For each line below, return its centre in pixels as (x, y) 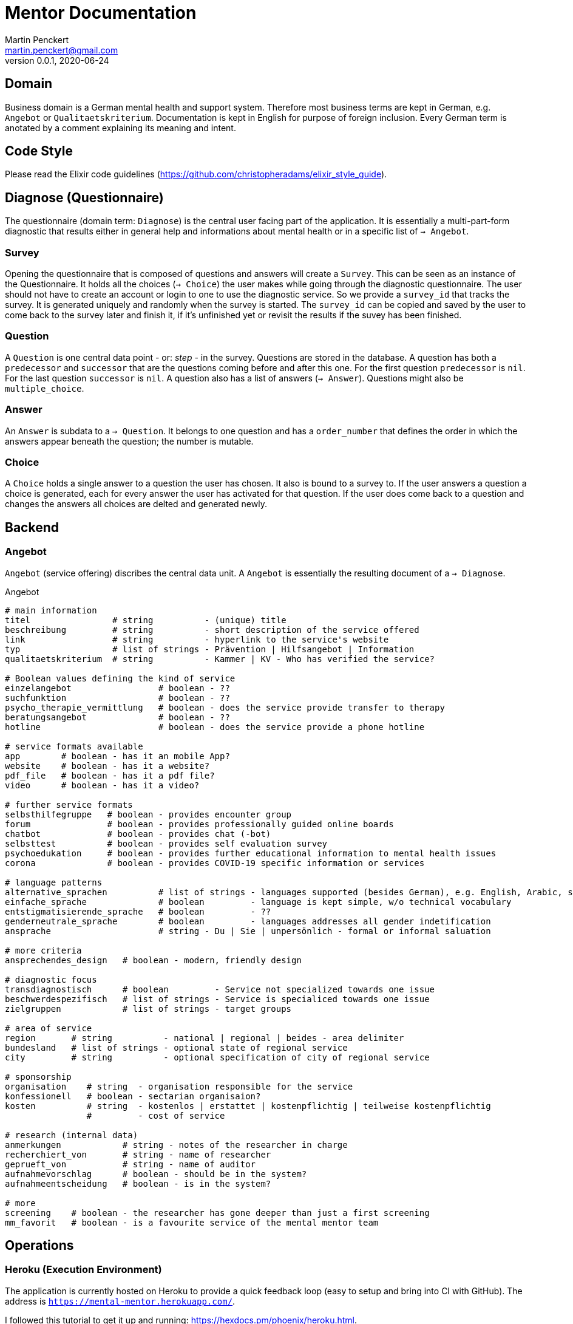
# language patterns (54, 882)
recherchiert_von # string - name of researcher (138, 1154)
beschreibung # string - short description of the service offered (212, 630)
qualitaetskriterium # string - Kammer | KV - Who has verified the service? (220, 659)
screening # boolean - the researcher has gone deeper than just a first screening (217, 1213)
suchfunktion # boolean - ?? (117, 698)
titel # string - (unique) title (146, 620)
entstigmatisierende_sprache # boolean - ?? (138, 911)
